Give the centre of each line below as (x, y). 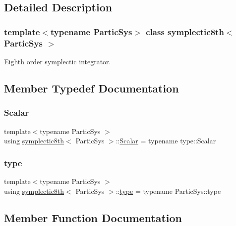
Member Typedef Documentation (91, 88)
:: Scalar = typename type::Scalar (166, 141)
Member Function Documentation (93, 217)
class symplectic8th (185, 31)
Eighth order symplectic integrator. (58, 61)
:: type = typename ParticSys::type (168, 191)
